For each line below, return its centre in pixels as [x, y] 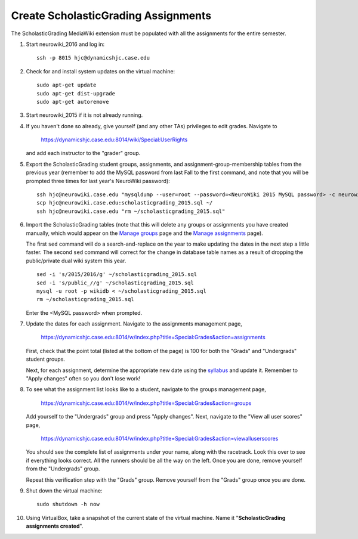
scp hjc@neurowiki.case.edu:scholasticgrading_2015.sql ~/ [125, 203]
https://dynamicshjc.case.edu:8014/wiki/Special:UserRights [114, 140]
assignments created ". [55, 526]
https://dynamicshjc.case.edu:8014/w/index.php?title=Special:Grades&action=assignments [153, 337]
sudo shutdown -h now [68, 504]
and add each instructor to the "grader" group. [83, 153]
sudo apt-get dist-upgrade [76, 93]
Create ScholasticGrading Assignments [111, 16]
